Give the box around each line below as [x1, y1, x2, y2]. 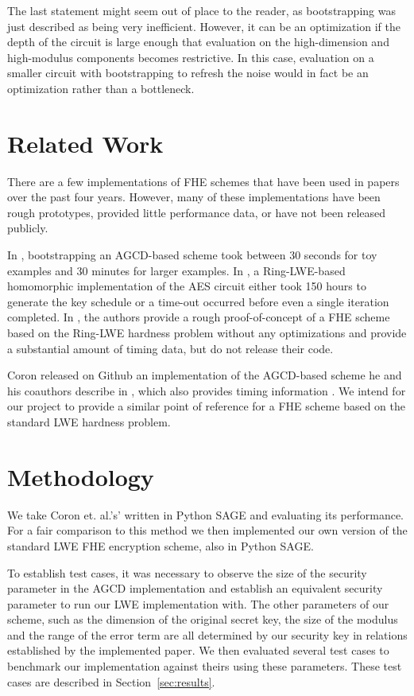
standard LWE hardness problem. [7, 414, 171, 430]
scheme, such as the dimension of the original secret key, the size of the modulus [7, 611, 398, 628]
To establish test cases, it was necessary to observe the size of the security [7, 564, 367, 581]
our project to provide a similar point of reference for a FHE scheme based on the [7, 398, 405, 414]
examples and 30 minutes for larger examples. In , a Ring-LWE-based [7, 262, 346, 278]
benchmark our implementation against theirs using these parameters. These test [7, 658, 402, 675]
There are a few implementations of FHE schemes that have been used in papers [7, 173, 400, 189]
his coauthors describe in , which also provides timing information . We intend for [7, 382, 406, 399]
